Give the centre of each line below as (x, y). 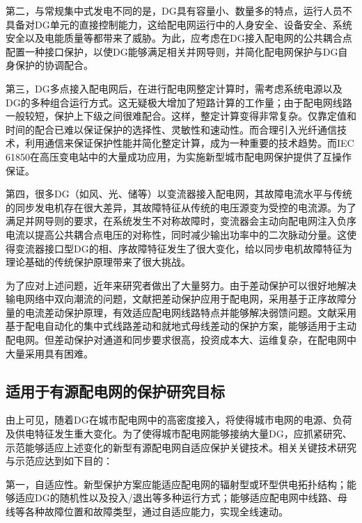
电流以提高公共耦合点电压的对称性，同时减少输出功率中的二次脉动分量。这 (176, 234)
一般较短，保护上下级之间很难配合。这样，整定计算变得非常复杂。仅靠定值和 (181, 116)
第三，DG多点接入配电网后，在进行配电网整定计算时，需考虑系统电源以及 (174, 88)
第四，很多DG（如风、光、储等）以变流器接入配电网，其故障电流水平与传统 (179, 194)
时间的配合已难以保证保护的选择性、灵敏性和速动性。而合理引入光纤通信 (171, 129)
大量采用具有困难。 (49, 353)
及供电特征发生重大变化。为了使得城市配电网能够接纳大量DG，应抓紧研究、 (179, 434)
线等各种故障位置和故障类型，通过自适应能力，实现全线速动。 (147, 512)
